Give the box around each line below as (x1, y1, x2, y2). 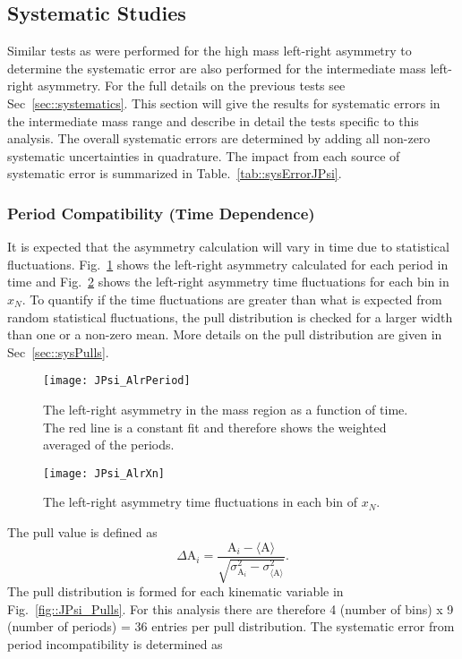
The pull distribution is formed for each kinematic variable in (7, 582, 344, 601)
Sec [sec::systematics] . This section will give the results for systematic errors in (7, 93, 441, 112)
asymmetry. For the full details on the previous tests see (37, 76, 346, 95)
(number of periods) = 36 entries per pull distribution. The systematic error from (7, 617, 455, 636)
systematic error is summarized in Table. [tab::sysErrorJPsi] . (7, 164, 342, 183)
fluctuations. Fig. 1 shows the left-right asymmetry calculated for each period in (7, 254, 449, 273)
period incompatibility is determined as (7, 634, 223, 653)
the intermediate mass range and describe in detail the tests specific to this (7, 111, 419, 130)
